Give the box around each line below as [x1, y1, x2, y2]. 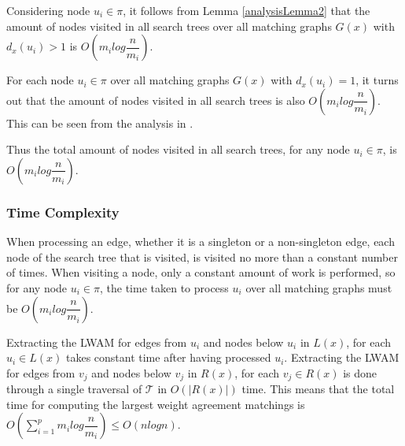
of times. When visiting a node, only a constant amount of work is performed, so [6, 264, 396, 281]
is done [343, 364, 377, 381]
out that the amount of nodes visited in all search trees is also [6, 91, 305, 108]
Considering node [6, 2, 90, 18]
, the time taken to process [99, 279, 229, 295]
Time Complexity [6, 202, 120, 221]
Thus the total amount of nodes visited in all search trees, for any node [6, 141, 350, 158]
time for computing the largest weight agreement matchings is [6, 396, 305, 412]
